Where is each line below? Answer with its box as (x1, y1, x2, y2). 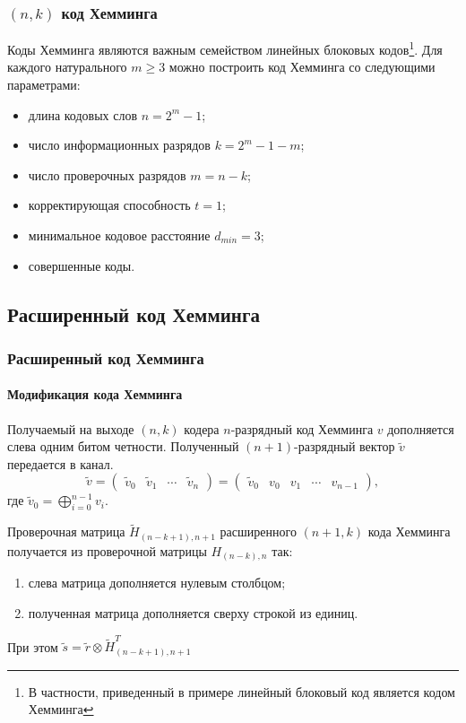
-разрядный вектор (294, 437, 395, 456)
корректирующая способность (28, 196, 191, 214)
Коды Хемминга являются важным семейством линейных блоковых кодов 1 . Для (7, 38, 443, 58)
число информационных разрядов (28, 135, 211, 154)
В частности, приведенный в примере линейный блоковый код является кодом (28, 682, 455, 701)
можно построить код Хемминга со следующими (168, 57, 436, 76)
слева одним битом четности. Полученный (7, 437, 239, 456)
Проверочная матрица (7, 522, 125, 541)
